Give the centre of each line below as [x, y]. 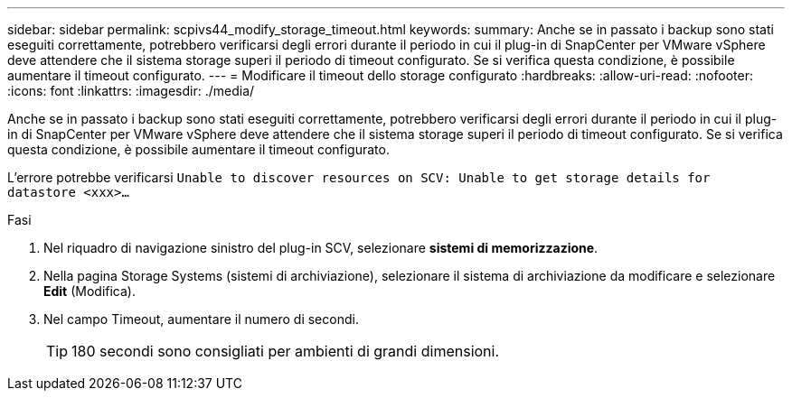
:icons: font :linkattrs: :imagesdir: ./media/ [131, 91]
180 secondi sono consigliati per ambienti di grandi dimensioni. [286, 351]
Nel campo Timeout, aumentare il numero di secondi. [201, 319]
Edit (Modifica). [90, 291]
